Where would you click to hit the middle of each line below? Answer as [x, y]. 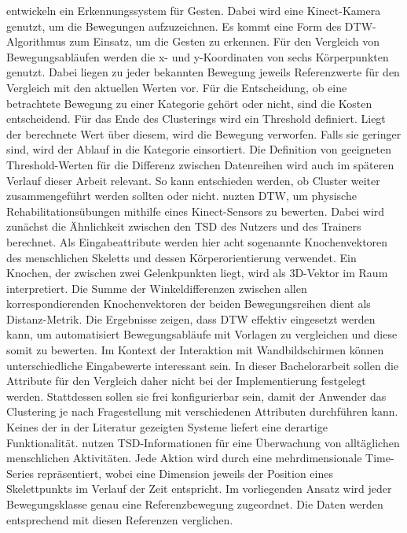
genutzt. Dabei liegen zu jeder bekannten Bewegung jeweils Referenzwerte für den [203, 72]
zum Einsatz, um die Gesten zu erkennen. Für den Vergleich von [225, 41]
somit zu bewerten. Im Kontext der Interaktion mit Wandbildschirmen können [195, 350]
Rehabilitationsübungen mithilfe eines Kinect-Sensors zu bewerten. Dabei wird [196, 211]
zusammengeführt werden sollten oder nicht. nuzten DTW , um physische [181, 196]
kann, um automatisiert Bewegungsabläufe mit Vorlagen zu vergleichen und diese [202, 334]
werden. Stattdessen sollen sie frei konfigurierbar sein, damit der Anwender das [196, 396]
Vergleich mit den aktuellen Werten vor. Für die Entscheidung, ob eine [177, 87]
